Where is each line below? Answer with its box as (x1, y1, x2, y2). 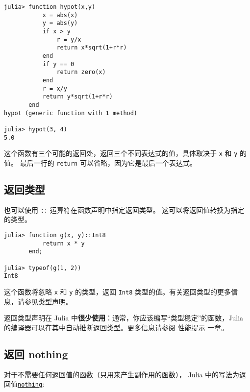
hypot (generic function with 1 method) (4, 109, 138, 117)
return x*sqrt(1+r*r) (56, 44, 127, 51)
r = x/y (42, 85, 67, 92)
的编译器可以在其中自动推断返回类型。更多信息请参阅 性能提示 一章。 (4, 322, 228, 332)
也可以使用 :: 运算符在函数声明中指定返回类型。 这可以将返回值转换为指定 (4, 204, 245, 215)
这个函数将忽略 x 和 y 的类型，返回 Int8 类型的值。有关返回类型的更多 (4, 286, 231, 296)
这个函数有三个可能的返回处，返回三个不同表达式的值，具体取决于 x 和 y (4, 148, 238, 158)
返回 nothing (4, 346, 68, 361)
